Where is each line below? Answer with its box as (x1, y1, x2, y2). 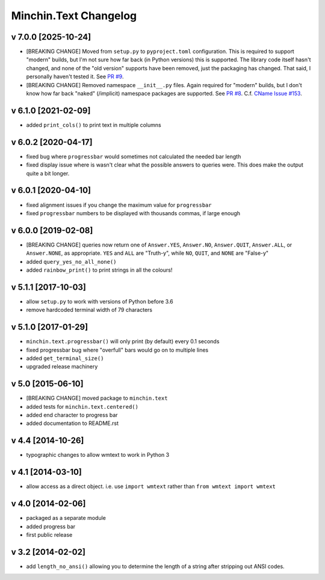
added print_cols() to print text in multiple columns (26, 121, 162, 129)
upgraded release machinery (26, 363, 98, 370)
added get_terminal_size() (26, 355, 104, 362)
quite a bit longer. (26, 169, 70, 177)
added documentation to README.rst (26, 420, 119, 427)
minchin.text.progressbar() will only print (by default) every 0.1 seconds (26, 338, 220, 345)
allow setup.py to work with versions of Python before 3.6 (26, 298, 174, 305)
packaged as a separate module (26, 514, 107, 522)
